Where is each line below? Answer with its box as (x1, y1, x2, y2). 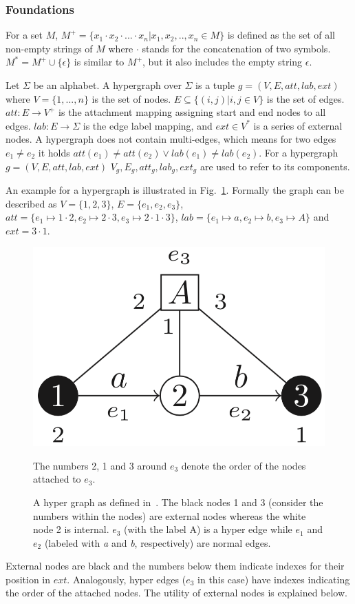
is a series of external (253, 118, 343, 132)
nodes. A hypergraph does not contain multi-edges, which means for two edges (6, 132, 336, 146)
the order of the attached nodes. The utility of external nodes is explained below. (6, 585, 347, 600)
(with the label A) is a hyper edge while (124, 522, 292, 536)
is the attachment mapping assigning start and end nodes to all (58, 105, 326, 119)
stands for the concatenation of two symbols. (142, 41, 331, 55)
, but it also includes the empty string (142, 54, 303, 69)
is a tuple (195, 78, 235, 92)
